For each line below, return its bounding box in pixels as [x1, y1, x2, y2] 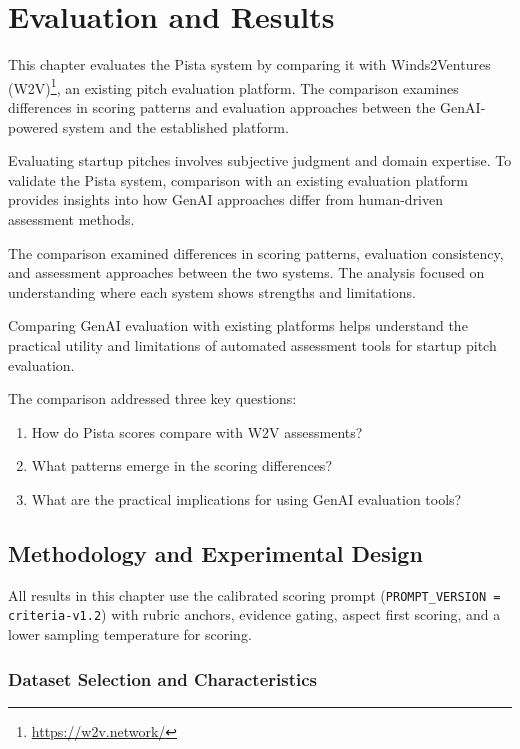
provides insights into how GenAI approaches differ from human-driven [8, 189, 444, 210]
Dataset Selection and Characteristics [8, 666, 318, 691]
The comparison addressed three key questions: [8, 388, 297, 409]
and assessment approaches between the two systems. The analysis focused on [8, 262, 485, 283]
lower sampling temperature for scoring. [8, 623, 252, 644]
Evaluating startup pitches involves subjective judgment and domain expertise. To [8, 150, 512, 171]
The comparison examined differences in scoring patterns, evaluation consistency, [8, 242, 504, 263]
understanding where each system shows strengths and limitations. [8, 281, 416, 302]
